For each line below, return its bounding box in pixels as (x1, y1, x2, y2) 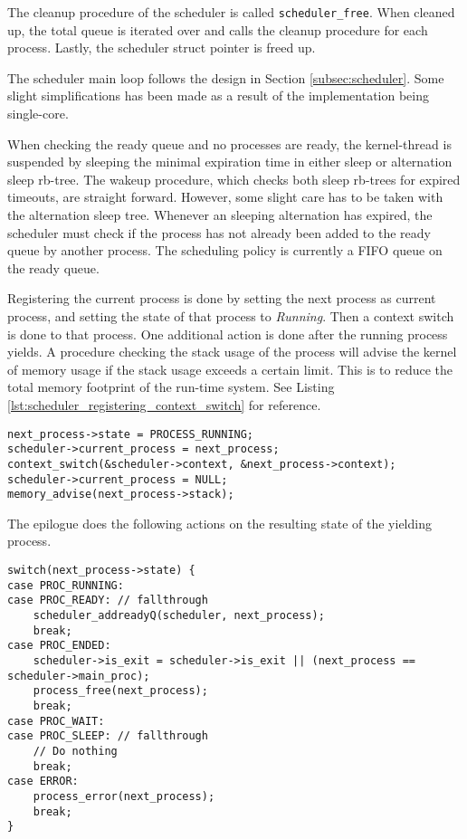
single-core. (7, 104, 69, 123)
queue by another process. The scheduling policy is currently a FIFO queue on (7, 241, 443, 260)
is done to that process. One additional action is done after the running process (7, 324, 448, 343)
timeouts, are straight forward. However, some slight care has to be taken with (7, 187, 443, 206)
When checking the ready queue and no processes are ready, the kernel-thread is (7, 134, 452, 153)
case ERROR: (7, 775, 79, 788)
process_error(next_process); (33, 789, 215, 803)
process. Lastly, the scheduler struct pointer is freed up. (7, 38, 316, 57)
